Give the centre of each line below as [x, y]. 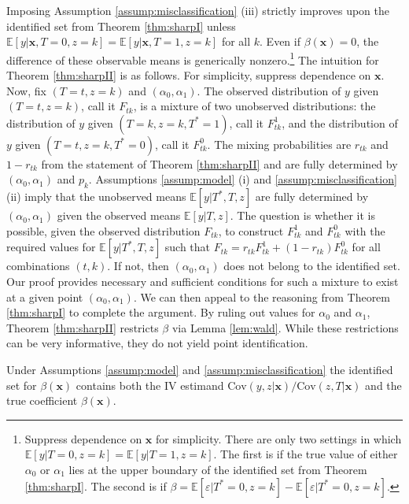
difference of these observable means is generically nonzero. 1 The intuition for [193, 58]
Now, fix [26, 90]
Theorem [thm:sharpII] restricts [83, 327]
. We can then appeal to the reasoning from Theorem [262, 296]
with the [365, 230]
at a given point [45, 296]
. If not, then [138, 266]
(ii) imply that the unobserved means [96, 196]
